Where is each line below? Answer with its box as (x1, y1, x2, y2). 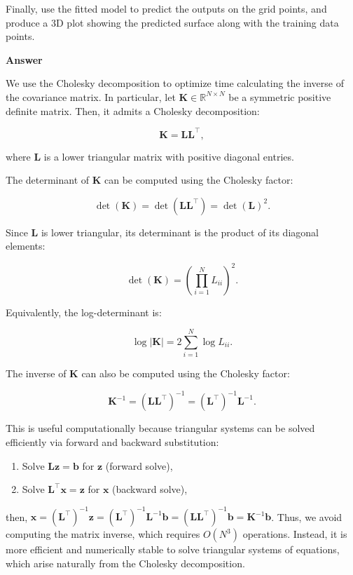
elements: (6, 238, 46, 253)
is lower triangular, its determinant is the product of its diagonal (41, 224, 319, 239)
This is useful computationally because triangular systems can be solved (6, 421, 315, 435)
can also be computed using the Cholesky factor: (81, 366, 290, 381)
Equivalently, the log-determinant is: (6, 304, 162, 319)
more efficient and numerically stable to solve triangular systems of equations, (6, 542, 340, 557)
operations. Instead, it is (242, 527, 347, 541)
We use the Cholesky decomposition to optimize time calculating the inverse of (6, 76, 344, 90)
